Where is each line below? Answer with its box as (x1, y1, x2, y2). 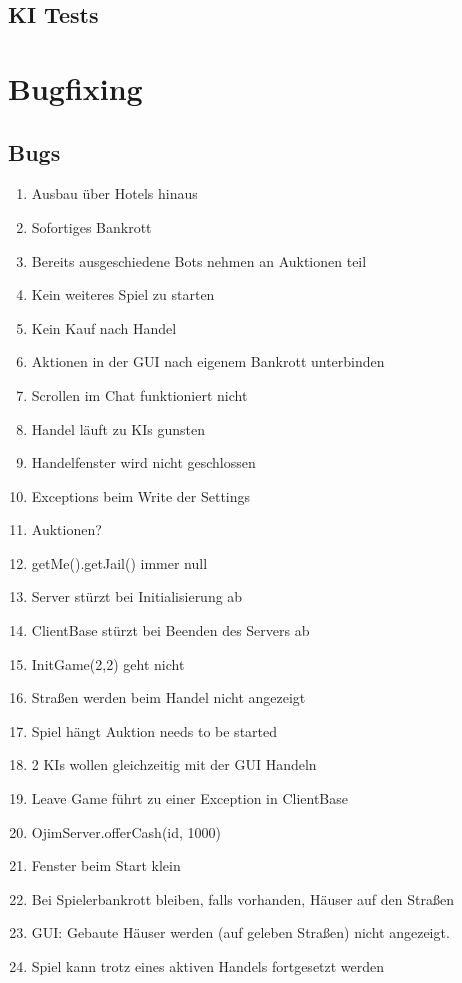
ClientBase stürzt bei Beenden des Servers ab (31, 620, 310, 641)
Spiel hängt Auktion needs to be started (31, 720, 278, 741)
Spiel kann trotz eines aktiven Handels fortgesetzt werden (31, 956, 385, 977)
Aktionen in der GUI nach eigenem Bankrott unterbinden (31, 351, 385, 372)
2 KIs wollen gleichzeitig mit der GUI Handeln (31, 754, 317, 775)
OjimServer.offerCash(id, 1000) (31, 821, 222, 842)
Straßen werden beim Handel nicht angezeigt (31, 687, 306, 708)
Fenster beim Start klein (31, 855, 181, 876)
